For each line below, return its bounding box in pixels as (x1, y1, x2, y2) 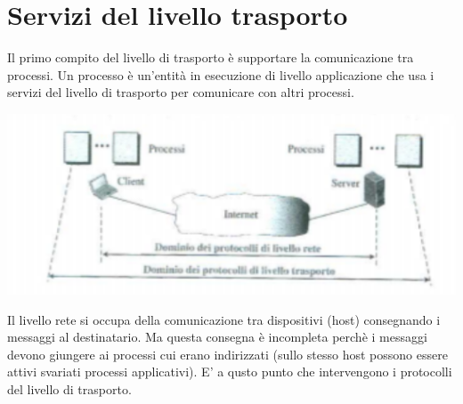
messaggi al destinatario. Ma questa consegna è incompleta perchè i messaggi (7, 327, 427, 346)
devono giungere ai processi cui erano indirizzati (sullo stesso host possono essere (7, 344, 448, 363)
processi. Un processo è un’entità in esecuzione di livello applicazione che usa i (7, 65, 435, 84)
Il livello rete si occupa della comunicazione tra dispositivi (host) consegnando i (7, 310, 441, 328)
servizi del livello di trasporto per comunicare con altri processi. (7, 83, 354, 101)
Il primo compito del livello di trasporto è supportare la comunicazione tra (7, 48, 414, 67)
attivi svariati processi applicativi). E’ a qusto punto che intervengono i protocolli (7, 362, 452, 381)
